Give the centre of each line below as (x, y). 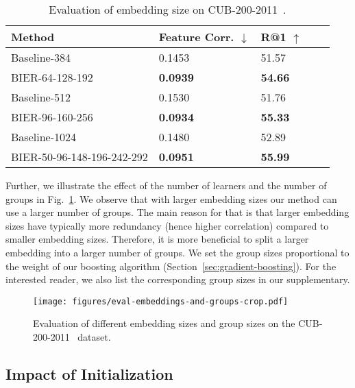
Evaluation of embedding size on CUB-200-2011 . (168, 9)
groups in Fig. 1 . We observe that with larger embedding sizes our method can (171, 198)
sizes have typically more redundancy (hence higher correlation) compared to (167, 225)
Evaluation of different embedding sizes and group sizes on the (164, 323)
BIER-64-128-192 (52, 77)
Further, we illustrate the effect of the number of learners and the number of (166, 185)
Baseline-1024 (44, 137)
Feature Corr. (196, 37)
